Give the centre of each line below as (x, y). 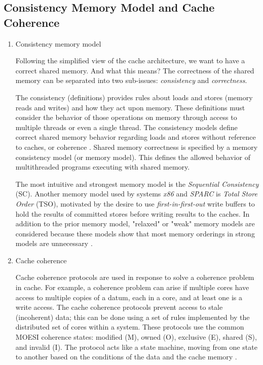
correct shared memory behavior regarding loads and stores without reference (136, 137)
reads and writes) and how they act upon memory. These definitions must (130, 107)
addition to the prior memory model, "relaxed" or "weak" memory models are (135, 224)
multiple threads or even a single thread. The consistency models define (126, 127)
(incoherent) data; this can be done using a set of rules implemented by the (133, 317)
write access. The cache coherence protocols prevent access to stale (119, 307)
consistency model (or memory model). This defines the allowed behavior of (133, 157)
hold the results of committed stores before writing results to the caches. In (133, 213)
